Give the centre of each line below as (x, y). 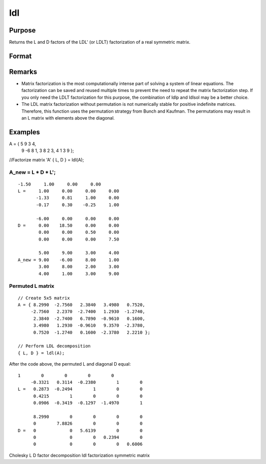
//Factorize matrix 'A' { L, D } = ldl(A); (47, 159)
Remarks (23, 72)
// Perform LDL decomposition (54, 346)
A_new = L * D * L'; (33, 172)
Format (20, 56)
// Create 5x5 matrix (44, 298)
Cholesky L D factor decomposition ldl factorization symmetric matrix (80, 455)
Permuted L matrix (32, 286)
